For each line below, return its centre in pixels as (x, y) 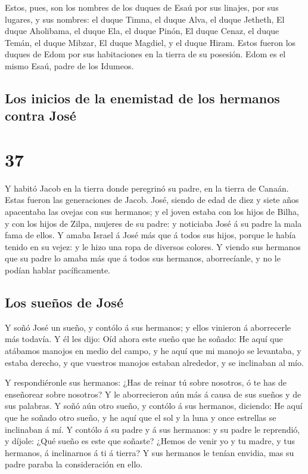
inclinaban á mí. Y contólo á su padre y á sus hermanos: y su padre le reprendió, (153, 429)
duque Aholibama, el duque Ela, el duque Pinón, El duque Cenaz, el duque (142, 31)
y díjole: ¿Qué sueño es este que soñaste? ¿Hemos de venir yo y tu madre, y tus (150, 441)
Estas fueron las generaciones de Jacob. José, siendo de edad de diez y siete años (152, 200)
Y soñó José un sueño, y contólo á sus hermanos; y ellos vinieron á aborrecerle (148, 327)
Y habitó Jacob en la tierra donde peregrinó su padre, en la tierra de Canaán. (147, 188)
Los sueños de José (64, 302)
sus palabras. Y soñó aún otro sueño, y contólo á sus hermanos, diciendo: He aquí (154, 406)
